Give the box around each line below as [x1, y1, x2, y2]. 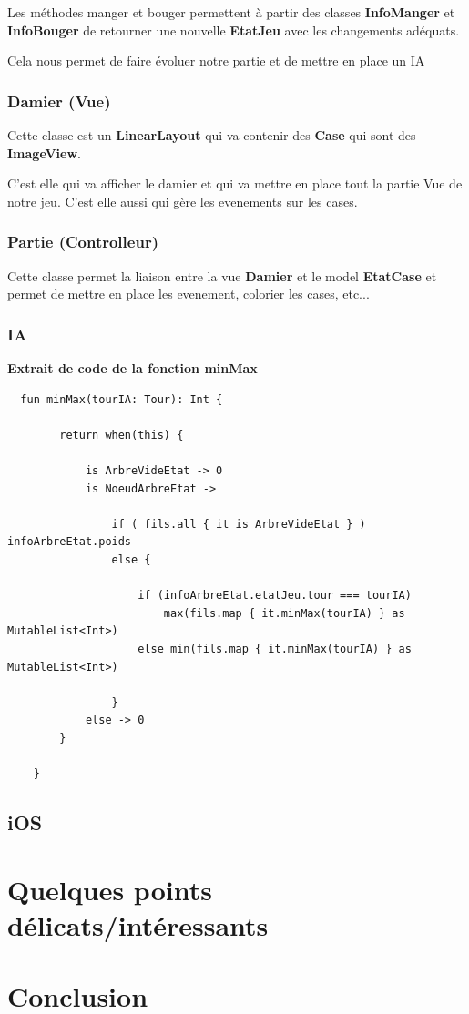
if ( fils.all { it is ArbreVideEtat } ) [111, 517, 366, 531]
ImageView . [7, 143, 81, 162]
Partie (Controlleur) [7, 230, 158, 253]
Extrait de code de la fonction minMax [7, 359, 258, 377]
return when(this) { [59, 428, 184, 441]
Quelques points [7, 870, 212, 908]
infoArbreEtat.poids [7, 535, 132, 549]
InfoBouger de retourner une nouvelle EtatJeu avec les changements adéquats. [7, 20, 460, 39]
